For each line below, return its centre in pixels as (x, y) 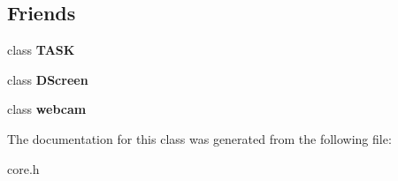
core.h (23, 168)
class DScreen (48, 79)
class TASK (41, 50)
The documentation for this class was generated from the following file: (199, 138)
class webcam (47, 109)
